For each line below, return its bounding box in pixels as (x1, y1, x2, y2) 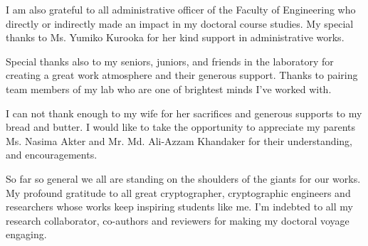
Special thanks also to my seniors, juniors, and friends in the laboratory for (6, 53, 334, 68)
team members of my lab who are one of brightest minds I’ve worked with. (6, 81, 332, 96)
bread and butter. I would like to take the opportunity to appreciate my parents (6, 119, 356, 134)
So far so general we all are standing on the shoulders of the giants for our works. (6, 171, 361, 186)
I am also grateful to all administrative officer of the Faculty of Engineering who (6, 2, 356, 16)
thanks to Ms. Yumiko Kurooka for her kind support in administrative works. (6, 30, 345, 45)
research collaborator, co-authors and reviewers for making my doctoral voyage (6, 213, 349, 228)
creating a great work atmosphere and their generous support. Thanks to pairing (6, 68, 358, 82)
